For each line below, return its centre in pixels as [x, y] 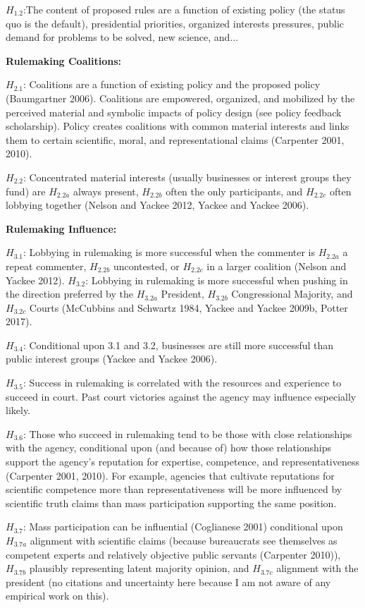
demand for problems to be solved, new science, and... [122, 37]
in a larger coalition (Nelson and [277, 266]
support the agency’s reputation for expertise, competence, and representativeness [182, 462]
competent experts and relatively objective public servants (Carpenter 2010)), [173, 554]
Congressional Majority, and [292, 294]
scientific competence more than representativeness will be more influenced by [174, 489]
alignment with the [317, 568]
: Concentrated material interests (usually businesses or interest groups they [187, 177]
